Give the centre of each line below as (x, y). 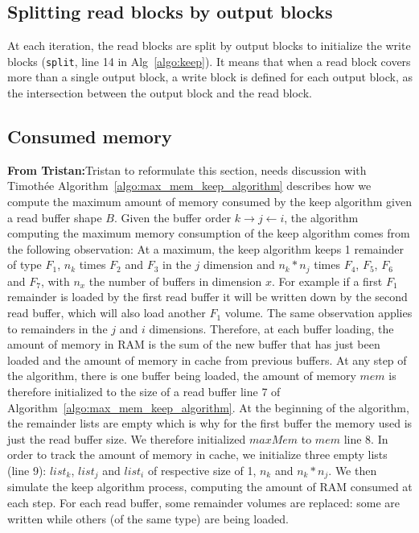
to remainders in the (58, 328)
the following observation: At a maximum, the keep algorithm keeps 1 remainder (206, 248)
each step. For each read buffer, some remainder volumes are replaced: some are (204, 503)
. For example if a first (327, 281)
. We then (353, 470)
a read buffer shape (55, 217)
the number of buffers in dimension (175, 281)
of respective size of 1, (202, 470)
